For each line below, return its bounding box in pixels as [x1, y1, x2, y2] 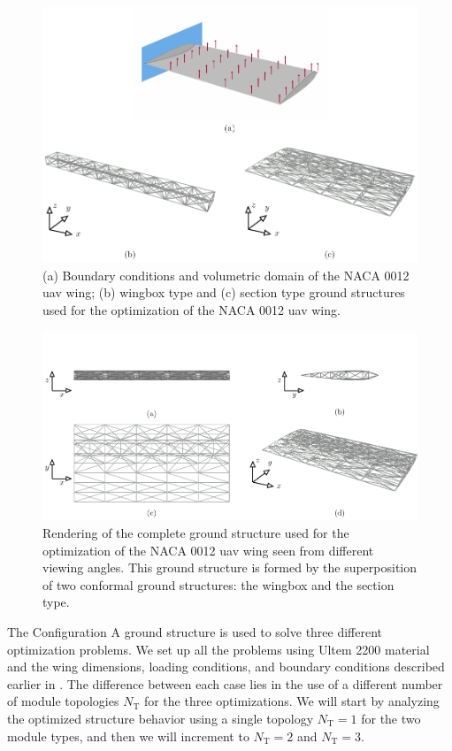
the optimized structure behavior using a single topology [7, 709, 314, 727]
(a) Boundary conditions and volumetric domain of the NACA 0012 [42, 265, 410, 284]
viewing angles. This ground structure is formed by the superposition [42, 558, 418, 577]
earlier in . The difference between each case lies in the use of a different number [7, 674, 443, 693]
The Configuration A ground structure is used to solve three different [7, 622, 383, 640]
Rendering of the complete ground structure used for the [42, 524, 349, 541]
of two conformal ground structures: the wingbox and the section [42, 575, 395, 594]
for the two [361, 709, 421, 727]
